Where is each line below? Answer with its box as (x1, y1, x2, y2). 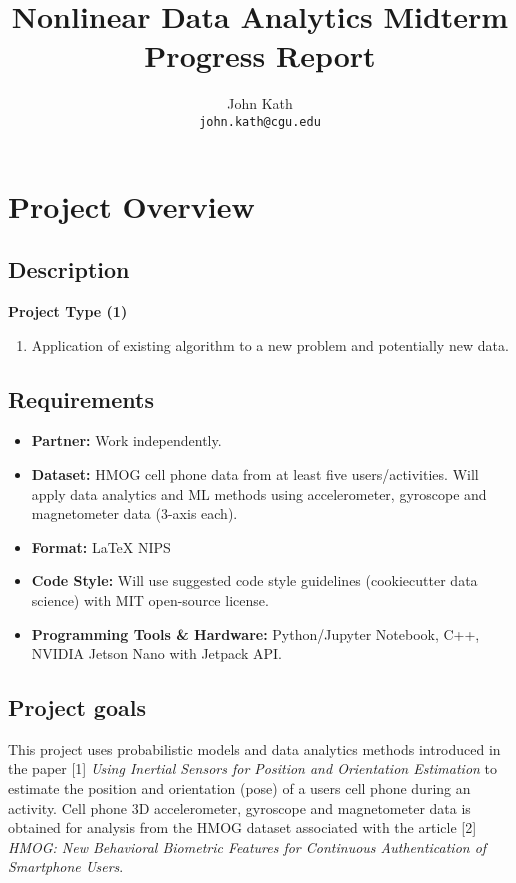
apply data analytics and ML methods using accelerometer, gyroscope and (31, 483, 487, 504)
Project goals (8, 692, 146, 723)
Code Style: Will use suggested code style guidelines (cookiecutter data (31, 570, 478, 591)
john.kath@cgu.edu (199, 114, 321, 129)
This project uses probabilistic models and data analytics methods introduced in (8, 738, 501, 759)
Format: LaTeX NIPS (31, 536, 171, 557)
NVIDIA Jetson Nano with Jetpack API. (31, 643, 282, 664)
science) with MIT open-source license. (31, 589, 269, 610)
